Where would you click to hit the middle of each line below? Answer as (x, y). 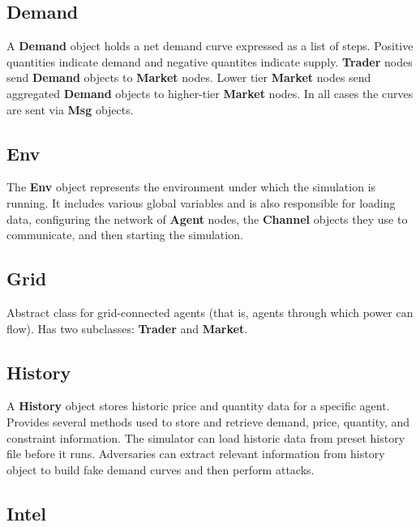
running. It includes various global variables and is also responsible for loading (201, 202)
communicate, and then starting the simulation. (125, 235)
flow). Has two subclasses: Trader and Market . (127, 328)
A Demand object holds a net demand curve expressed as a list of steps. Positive (210, 46)
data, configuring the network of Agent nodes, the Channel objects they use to (207, 219)
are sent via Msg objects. (70, 109)
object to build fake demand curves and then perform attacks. (161, 469)
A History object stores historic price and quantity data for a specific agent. (198, 406)
